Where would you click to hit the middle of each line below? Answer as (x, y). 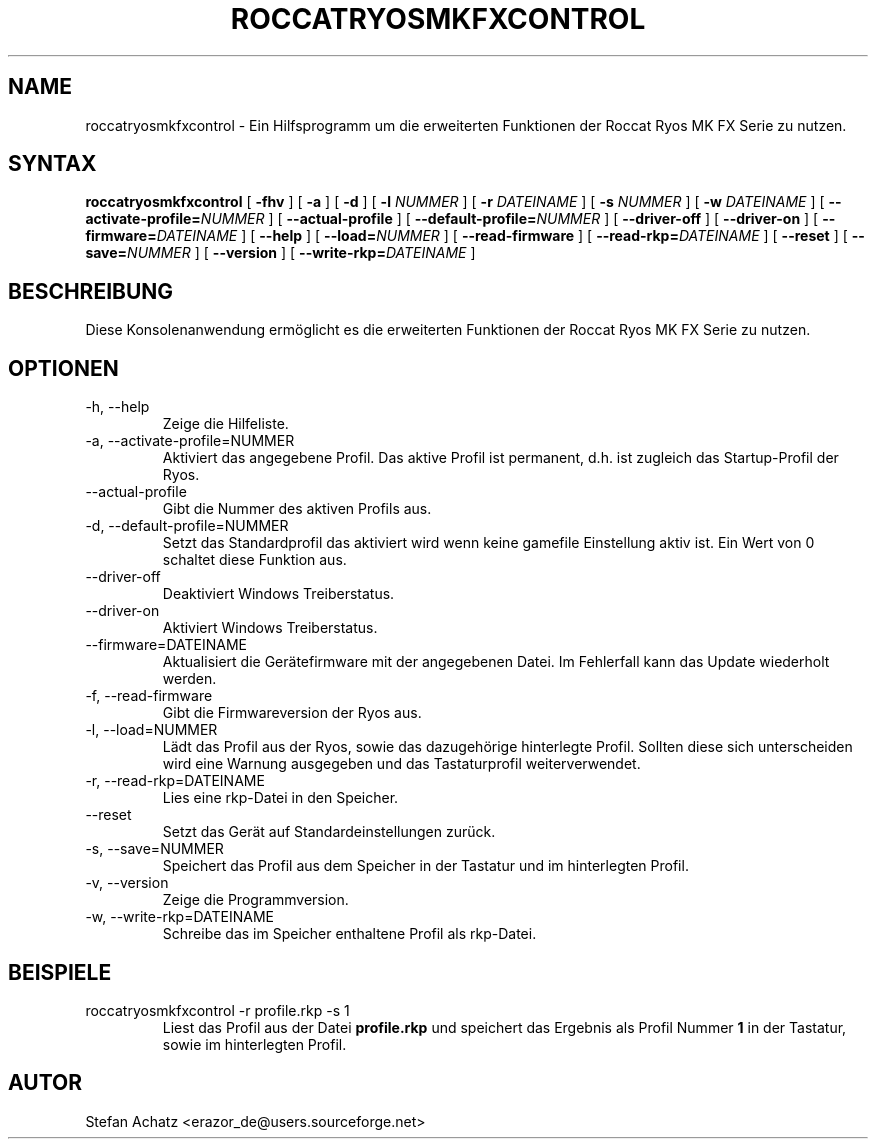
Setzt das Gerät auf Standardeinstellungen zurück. (329, 832)
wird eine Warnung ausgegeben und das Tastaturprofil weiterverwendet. (401, 764)
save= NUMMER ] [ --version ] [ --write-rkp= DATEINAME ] (280, 253)
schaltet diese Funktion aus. (254, 560)
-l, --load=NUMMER (151, 730)
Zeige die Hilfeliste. (225, 424)
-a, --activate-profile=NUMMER (190, 441)
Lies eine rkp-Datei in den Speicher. (280, 798)
